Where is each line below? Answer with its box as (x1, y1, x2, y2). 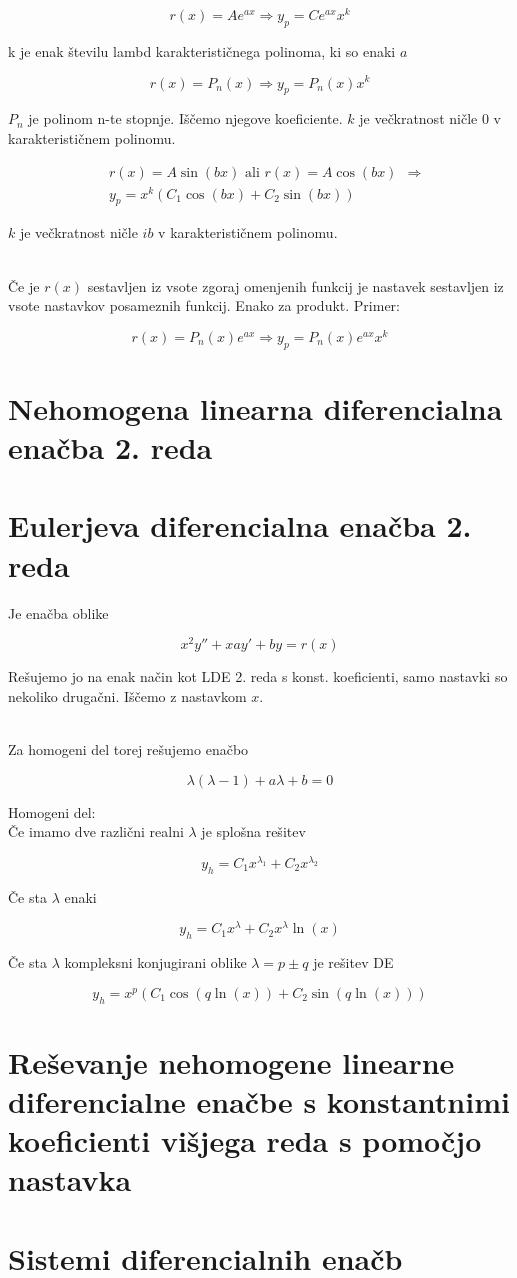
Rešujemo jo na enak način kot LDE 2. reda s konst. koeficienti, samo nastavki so (8, 666, 508, 687)
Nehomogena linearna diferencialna (8, 387, 503, 428)
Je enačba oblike (8, 602, 109, 623)
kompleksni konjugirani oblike (64, 952, 247, 973)
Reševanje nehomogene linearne (8, 1041, 455, 1082)
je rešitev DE (313, 952, 394, 973)
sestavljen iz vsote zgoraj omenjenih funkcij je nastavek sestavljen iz (87, 275, 504, 296)
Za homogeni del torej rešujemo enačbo (8, 739, 249, 760)
